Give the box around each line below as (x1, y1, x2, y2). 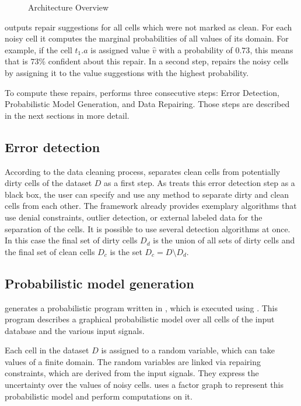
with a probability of (159, 43, 233, 56)
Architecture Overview (28, 1, 109, 13)
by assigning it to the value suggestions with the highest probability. (5, 66, 249, 78)
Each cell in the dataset (5, 344, 89, 356)
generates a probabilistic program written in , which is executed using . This (5, 301, 278, 314)
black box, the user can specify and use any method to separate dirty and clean (5, 188, 289, 200)
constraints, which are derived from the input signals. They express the (5, 367, 259, 379)
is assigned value (90, 43, 150, 56)
